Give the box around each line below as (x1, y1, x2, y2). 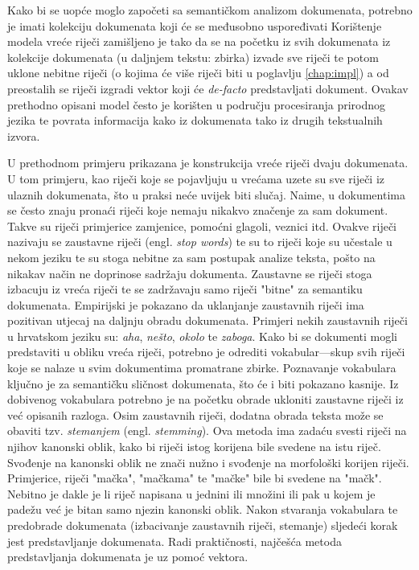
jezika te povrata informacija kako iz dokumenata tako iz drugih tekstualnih (7, 112, 383, 129)
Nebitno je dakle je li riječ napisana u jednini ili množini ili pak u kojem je (7, 485, 376, 502)
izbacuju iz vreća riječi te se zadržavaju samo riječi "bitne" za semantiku (7, 281, 363, 297)
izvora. (7, 127, 40, 144)
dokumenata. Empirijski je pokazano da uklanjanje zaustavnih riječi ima (7, 296, 364, 313)
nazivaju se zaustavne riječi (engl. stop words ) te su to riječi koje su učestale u (7, 233, 392, 250)
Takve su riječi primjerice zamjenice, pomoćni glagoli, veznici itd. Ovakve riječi (7, 217, 396, 234)
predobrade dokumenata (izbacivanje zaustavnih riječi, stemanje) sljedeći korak (7, 517, 398, 533)
